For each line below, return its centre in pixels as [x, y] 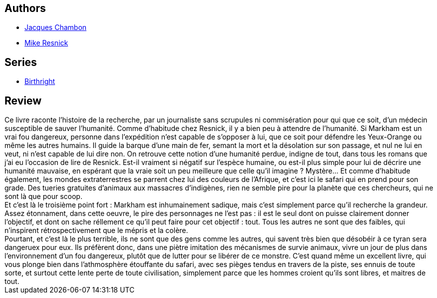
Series [21, 62]
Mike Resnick [46, 43]
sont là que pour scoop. [43, 196]
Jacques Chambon [56, 27]
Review [23, 100]
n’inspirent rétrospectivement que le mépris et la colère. [96, 230]
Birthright [40, 81]
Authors [25, 8]
